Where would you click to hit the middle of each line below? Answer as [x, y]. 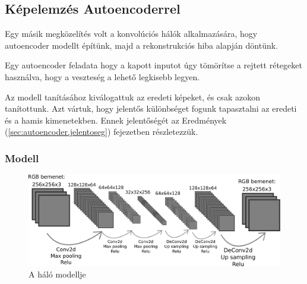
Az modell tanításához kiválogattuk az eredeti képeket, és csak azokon [132, 97]
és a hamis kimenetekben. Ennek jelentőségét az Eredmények [116, 120]
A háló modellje [57, 274]
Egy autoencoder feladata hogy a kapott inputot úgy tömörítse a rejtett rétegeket [153, 65]
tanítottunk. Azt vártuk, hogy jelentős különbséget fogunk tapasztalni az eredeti [151, 108]
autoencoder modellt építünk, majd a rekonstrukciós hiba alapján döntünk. [142, 45]
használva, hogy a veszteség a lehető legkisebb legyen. [102, 76]
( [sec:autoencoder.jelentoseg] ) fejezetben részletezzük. [102, 132]
